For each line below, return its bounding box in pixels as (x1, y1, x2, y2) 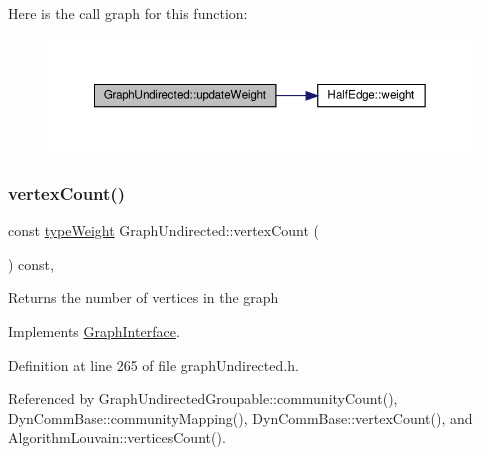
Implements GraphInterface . (8, 320, 180, 341)
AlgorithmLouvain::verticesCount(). (8, 427, 226, 448)
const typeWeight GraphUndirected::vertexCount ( (8, 220, 320, 241)
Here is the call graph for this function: (8, 3, 248, 23)
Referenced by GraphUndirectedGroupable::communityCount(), (8, 388, 398, 409)
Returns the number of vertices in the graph (8, 287, 279, 308)
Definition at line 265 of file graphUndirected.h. (8, 354, 299, 375)
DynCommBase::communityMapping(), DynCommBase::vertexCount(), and (8, 407, 473, 428)
